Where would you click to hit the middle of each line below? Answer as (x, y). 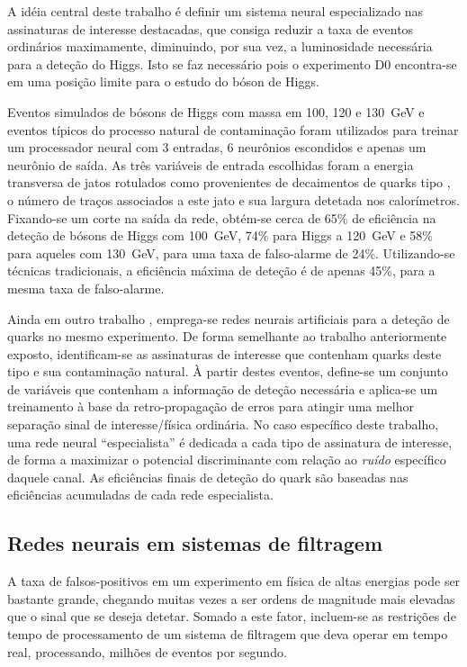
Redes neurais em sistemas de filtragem (195, 543)
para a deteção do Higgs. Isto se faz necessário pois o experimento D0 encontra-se (232, 63)
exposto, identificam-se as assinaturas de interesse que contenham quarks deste (225, 353)
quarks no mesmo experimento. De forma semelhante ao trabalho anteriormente (227, 336)
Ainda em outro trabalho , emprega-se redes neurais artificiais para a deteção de (229, 318)
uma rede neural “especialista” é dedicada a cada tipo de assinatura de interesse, (230, 442)
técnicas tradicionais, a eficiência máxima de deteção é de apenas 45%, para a (221, 270)
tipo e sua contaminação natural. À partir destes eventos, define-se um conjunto (228, 371)
